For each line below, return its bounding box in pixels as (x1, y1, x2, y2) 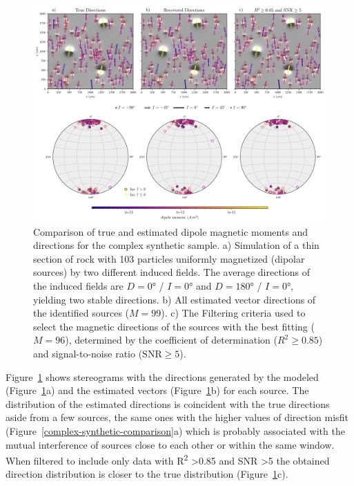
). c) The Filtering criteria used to (161, 306, 306, 320)
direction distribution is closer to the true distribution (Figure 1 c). (6, 467, 288, 481)
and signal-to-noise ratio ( (33, 346, 143, 360)
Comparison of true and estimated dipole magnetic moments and (33, 224, 308, 239)
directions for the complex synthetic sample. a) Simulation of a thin (33, 238, 319, 252)
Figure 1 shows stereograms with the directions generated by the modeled (6, 369, 319, 384)
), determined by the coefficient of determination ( (65, 333, 277, 347)
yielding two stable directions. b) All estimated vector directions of (33, 292, 316, 306)
